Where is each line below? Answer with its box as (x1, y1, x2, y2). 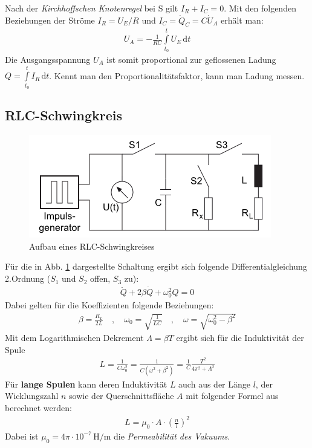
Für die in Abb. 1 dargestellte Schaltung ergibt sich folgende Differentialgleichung (5, 260, 307, 273)
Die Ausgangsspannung (5, 53, 91, 65)
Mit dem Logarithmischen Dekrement (5, 331, 144, 344)
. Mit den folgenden (224, 2, 296, 14)
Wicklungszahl (5, 389, 59, 402)
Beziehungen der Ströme (5, 13, 95, 26)
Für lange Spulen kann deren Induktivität (5, 377, 167, 390)
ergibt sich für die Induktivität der (176, 331, 304, 344)
